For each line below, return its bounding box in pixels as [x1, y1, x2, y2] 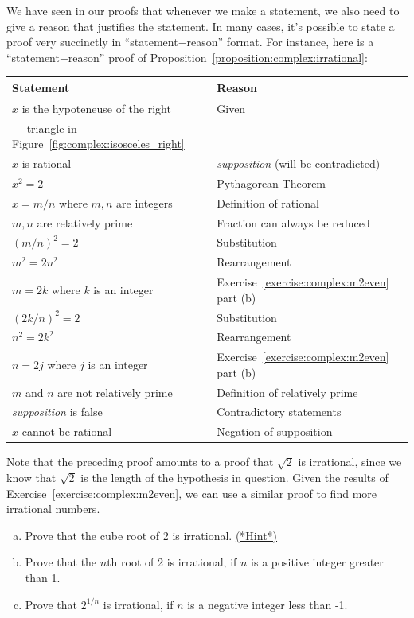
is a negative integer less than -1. [187, 596, 348, 612]
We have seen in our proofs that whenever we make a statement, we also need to [6, 2, 400, 18]
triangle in [26, 119, 77, 136]
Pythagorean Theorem [217, 174, 326, 191]
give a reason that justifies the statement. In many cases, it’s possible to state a [6, 17, 395, 34]
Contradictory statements [217, 403, 342, 420]
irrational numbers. [6, 500, 100, 517]
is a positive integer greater [251, 554, 384, 570]
